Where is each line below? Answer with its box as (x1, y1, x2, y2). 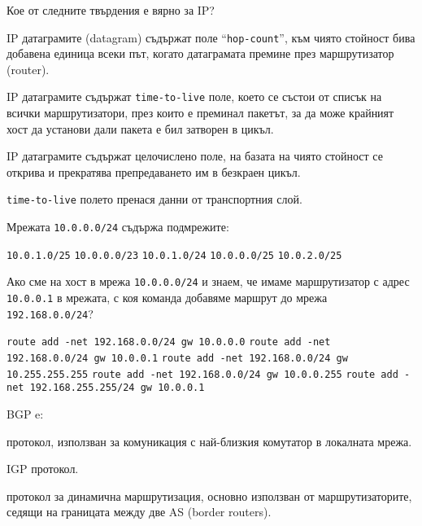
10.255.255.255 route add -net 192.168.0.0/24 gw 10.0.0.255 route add (7, 368, 398, 380)
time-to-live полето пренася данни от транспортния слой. (7, 191, 302, 208)
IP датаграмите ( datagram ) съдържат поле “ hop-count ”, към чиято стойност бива (7, 28, 415, 46)
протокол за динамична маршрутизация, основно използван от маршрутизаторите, (7, 487, 412, 504)
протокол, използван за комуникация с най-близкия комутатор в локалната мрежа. (7, 432, 412, 449)
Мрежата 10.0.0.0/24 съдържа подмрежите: (7, 218, 229, 235)
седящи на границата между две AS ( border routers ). (7, 503, 272, 520)
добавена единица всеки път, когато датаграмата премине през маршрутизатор (7, 45, 394, 62)
